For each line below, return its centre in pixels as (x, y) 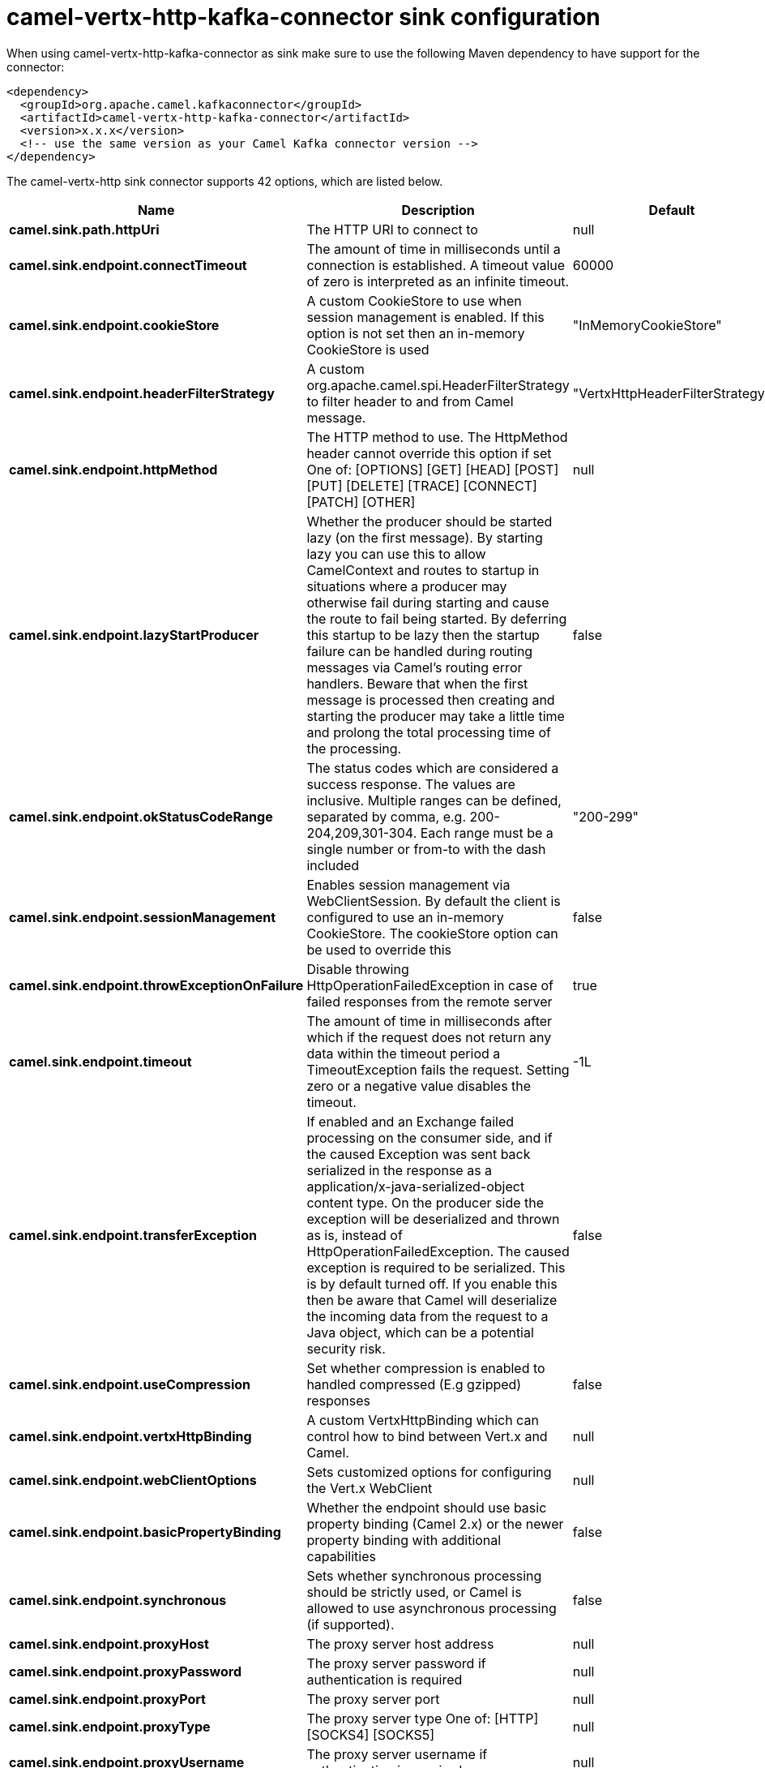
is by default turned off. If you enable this (432, 1283)
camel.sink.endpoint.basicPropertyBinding (145, 1532)
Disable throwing (358, 969)
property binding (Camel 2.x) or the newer (435, 1523)
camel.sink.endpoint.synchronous (118, 1600)
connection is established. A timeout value (436, 265)
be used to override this (379, 949)
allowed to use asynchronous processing (432, 1608)
